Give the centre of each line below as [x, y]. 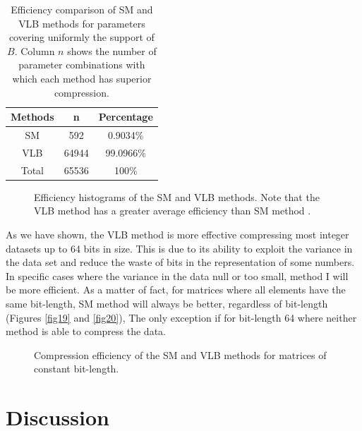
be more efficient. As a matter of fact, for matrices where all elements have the [176, 290]
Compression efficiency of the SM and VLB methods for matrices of [180, 354]
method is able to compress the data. [86, 331]
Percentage [126, 117]
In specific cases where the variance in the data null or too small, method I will [177, 275]
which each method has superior [82, 78]
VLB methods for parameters [82, 23]
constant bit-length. [77, 369]
